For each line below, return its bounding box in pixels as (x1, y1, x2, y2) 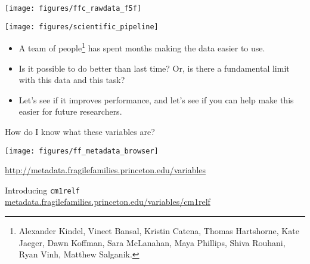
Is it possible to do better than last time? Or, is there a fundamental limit (18, 62, 290, 74)
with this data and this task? (18, 73, 125, 86)
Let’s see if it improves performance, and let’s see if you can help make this (18, 93, 294, 106)
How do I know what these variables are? (5, 125, 155, 137)
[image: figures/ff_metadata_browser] (5, 146, 159, 155)
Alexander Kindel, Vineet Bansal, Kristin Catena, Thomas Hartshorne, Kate (18, 225, 299, 237)
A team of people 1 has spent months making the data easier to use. (18, 40, 265, 54)
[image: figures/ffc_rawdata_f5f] (5, 4, 142, 13)
